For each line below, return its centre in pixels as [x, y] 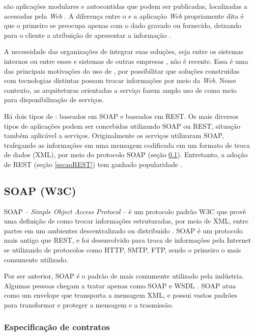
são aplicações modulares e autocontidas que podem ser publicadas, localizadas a [126, 6]
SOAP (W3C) [40, 190]
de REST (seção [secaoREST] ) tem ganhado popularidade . [93, 164]
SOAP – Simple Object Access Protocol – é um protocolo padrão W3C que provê [125, 211]
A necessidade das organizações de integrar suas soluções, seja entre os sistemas [124, 51]
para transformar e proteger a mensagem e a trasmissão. [89, 305]
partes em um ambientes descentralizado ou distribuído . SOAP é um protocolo [123, 230]
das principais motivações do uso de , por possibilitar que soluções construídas [122, 70]
